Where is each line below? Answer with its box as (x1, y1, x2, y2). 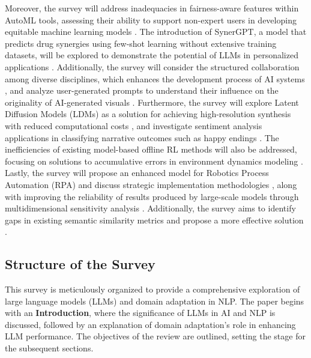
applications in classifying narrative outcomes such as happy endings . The (5, 131, 279, 144)
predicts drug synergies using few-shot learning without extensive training (5, 37, 277, 49)
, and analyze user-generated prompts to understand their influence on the (5, 84, 279, 97)
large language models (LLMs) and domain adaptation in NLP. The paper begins (5, 294, 304, 307)
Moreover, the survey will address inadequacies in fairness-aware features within (5, 2, 299, 14)
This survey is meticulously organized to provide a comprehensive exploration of (5, 283, 300, 296)
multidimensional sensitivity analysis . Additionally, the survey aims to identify (5, 202, 296, 214)
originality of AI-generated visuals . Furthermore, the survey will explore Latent (5, 96, 299, 108)
